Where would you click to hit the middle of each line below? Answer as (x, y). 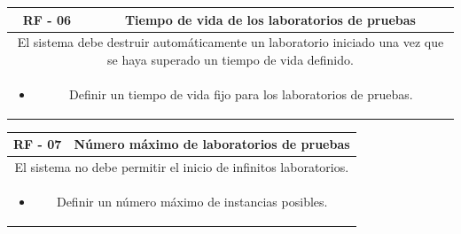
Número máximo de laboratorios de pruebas (212, 144)
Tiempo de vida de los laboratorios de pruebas (270, 19)
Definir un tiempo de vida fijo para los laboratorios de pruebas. (241, 94)
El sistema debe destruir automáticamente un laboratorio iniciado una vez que (230, 42)
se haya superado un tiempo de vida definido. (230, 59)
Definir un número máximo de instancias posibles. (192, 202)
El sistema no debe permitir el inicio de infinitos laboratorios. (182, 167)
